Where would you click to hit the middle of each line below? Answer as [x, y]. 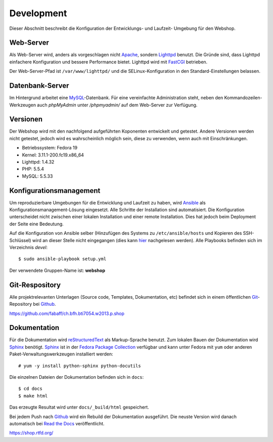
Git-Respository [35, 285]
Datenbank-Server [39, 86]
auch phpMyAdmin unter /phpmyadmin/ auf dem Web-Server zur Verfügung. [117, 105]
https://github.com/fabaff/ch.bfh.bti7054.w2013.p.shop [67, 313]
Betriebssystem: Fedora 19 [50, 148]
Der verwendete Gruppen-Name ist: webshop [57, 270]
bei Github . [44, 304]
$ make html [33, 396]
